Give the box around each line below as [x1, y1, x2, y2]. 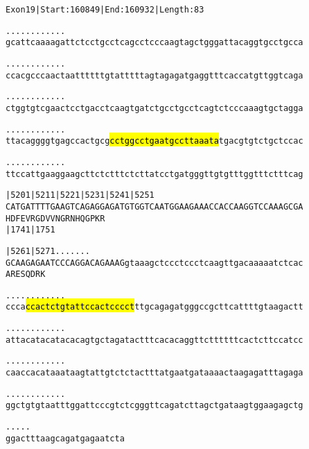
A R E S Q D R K [6, 269, 46, 280]
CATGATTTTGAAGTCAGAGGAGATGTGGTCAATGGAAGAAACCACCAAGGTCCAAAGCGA [6, 201, 303, 212]
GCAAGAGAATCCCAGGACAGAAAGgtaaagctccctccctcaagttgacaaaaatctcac [6, 257, 303, 268]
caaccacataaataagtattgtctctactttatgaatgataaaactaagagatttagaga [6, 368, 303, 378]
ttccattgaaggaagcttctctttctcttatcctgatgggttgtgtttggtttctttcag [6, 169, 303, 179]
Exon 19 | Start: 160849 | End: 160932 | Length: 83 [6, 5, 204, 15]
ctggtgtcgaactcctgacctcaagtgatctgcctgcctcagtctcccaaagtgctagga [6, 103, 303, 113]
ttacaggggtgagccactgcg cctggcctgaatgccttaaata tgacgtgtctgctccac [6, 136, 303, 146]
